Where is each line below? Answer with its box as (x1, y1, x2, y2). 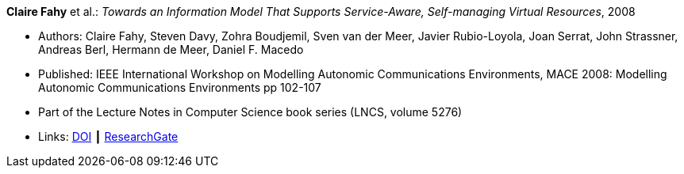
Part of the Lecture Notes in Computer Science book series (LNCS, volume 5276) (38, 105, 463, 119)
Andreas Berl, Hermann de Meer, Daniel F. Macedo (38, 43, 304, 56)
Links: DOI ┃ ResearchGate (38, 130, 179, 143)
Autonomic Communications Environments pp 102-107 (38, 81, 321, 94)
